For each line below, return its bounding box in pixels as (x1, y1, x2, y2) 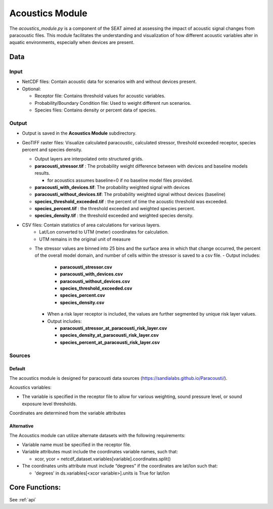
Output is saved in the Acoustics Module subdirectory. (22, 130, 136, 136)
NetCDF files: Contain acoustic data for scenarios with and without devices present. (22, 79, 197, 85)
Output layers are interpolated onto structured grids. (34, 156, 144, 162)
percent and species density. (22, 146, 83, 152)
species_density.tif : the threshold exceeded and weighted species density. (34, 213, 194, 219)
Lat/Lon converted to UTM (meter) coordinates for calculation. (39, 229, 169, 235)
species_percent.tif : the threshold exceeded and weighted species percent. (34, 206, 196, 212)
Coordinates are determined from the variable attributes (9, 410, 126, 416)
